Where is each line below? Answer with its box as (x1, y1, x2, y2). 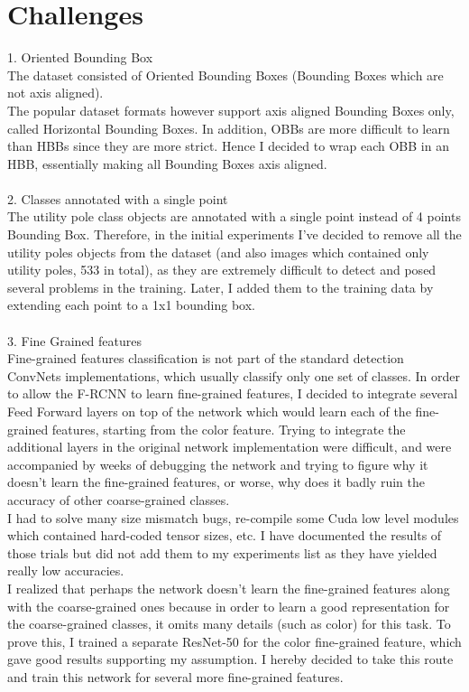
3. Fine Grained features (7, 331, 143, 350)
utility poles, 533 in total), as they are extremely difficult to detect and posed (7, 260, 437, 279)
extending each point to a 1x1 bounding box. (7, 295, 255, 314)
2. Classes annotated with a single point (7, 189, 228, 208)
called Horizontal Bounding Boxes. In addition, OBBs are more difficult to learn (7, 118, 450, 137)
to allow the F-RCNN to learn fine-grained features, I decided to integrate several (7, 384, 458, 403)
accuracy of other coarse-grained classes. (7, 490, 230, 509)
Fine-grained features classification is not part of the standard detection (7, 349, 404, 368)
